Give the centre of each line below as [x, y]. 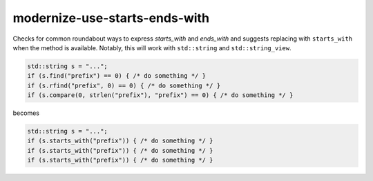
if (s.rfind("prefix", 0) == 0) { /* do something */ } [124, 85]
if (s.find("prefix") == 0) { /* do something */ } [117, 76]
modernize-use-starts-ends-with [111, 18]
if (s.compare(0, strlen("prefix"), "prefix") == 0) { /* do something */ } [160, 95]
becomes [26, 113]
